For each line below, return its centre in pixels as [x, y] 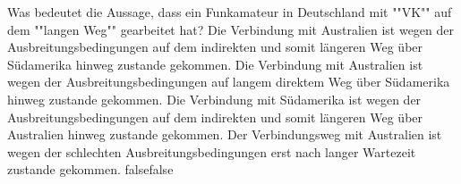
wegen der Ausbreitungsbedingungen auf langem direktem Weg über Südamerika [229, 82]
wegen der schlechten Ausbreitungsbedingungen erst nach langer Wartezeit [212, 151]
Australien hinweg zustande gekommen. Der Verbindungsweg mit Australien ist [225, 134]
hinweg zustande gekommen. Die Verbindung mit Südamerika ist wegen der [214, 99]
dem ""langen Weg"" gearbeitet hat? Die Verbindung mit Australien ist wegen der [231, 29]
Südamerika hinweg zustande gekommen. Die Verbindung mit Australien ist [215, 64]
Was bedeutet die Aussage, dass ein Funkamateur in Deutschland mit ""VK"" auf [230, 12]
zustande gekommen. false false [90, 169]
